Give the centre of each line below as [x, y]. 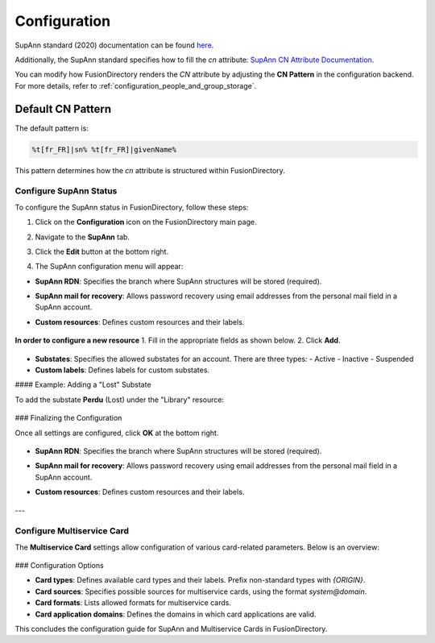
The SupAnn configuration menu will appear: [109, 267]
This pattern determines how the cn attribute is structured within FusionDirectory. [150, 170]
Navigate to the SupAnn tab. [83, 237]
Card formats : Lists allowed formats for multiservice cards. [133, 603]
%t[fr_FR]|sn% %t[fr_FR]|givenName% [104, 149]
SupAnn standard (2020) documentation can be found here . [114, 45]
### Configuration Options [59, 566]
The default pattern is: [52, 128]
